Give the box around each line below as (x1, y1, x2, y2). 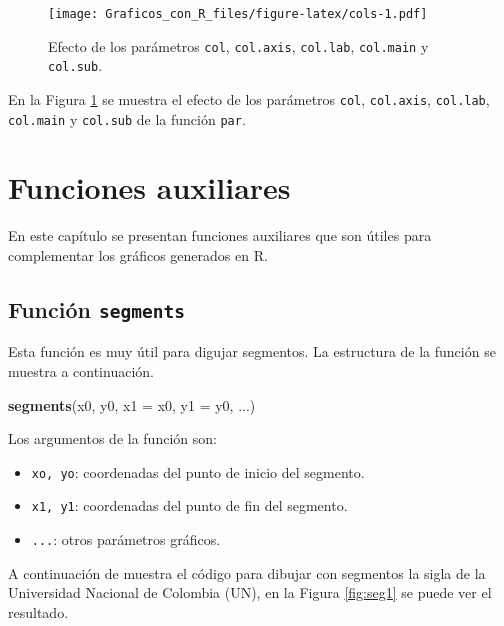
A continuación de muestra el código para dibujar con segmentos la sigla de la (8, 562, 486, 583)
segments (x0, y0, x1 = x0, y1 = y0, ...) (8, 394, 256, 415)
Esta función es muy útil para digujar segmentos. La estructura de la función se (8, 341, 496, 362)
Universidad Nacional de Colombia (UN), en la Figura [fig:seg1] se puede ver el (8, 582, 492, 603)
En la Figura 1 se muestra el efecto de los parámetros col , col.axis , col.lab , (8, 88, 490, 109)
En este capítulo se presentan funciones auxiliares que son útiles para (8, 225, 432, 246)
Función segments (8, 293, 185, 324)
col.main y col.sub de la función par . (8, 108, 246, 129)
